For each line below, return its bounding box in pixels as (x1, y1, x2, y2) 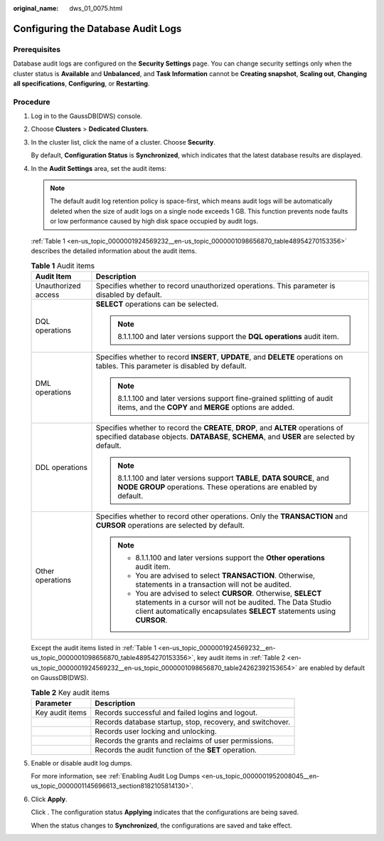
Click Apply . (31, 795, 68, 803)
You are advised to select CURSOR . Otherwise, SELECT (135, 588, 322, 598)
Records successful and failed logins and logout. (95, 707, 258, 717)
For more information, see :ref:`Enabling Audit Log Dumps (31, 772, 201, 780)
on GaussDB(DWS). (31, 673, 89, 681)
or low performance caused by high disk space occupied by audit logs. (50, 217, 259, 226)
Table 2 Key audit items (31, 687, 110, 697)
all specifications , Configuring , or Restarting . (13, 79, 150, 88)
